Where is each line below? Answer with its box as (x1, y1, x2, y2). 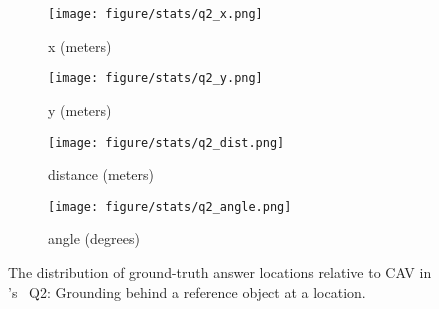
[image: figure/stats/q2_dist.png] (48, 135, 285, 150)
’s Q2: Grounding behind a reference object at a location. (8, 281, 366, 302)
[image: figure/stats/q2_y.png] (48, 71, 263, 86)
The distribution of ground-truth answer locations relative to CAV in (8, 262, 432, 282)
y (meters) (48, 99, 112, 120)
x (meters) (48, 35, 112, 56)
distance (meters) (48, 164, 154, 185)
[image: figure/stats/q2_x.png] (48, 7, 263, 21)
